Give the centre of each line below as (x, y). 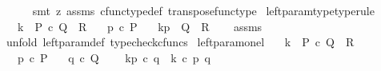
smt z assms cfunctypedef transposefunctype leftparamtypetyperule (203, 10)
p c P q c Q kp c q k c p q (114, 57)
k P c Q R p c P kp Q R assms (140, 26)
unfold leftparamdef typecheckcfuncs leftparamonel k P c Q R (180, 42)
